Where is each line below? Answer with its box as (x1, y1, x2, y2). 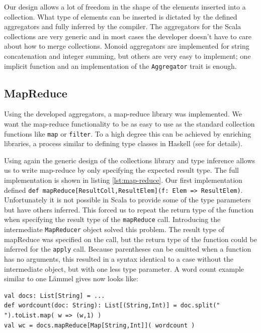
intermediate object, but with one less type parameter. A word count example (4, 263, 244, 274)
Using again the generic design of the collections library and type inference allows (4, 155, 255, 165)
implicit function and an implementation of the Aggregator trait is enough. (4, 60, 237, 71)
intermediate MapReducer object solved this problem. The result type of (4, 224, 224, 235)
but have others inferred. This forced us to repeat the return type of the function (4, 204, 254, 214)
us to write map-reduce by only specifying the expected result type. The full (4, 165, 239, 175)
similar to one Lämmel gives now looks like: (4, 273, 138, 284)
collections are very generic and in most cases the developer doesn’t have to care (4, 31, 252, 41)
